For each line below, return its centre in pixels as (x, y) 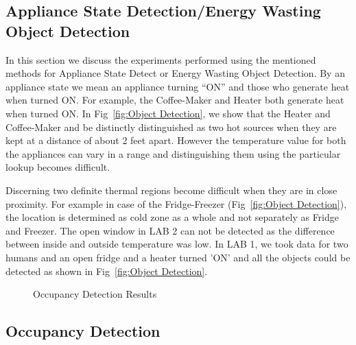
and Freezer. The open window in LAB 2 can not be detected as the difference (170, 230)
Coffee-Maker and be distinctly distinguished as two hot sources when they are (171, 127)
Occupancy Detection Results (95, 294)
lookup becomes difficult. (58, 167)
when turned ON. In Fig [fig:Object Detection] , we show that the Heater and (168, 113)
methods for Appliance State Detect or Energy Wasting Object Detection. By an (175, 73)
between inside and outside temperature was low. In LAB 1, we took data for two (177, 244)
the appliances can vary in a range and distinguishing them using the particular (173, 153)
